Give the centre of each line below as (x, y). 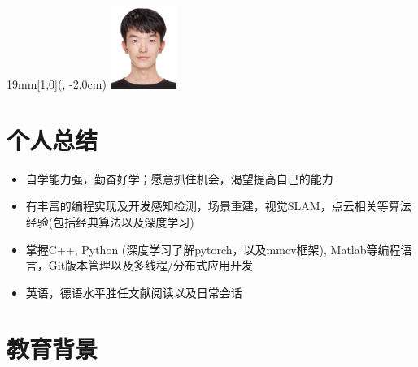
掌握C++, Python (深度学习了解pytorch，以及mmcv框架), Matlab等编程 (213, 249)
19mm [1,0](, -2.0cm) (57, 84)
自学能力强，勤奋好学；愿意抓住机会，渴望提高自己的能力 (179, 178)
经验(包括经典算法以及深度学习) (110, 222)
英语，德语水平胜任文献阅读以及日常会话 (134, 292)
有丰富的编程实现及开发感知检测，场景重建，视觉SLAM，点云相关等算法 (218, 206)
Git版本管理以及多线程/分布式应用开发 (151, 265)
